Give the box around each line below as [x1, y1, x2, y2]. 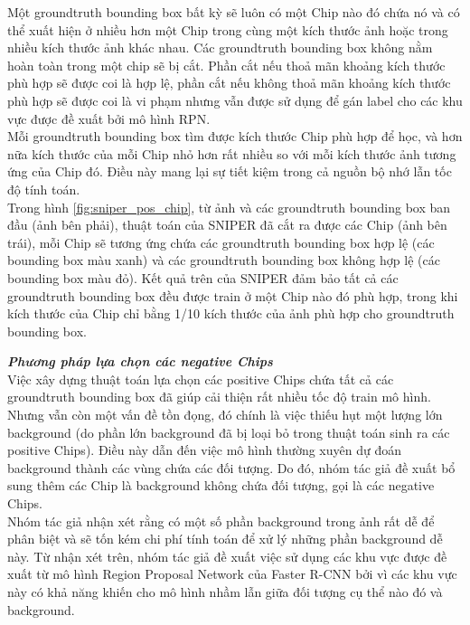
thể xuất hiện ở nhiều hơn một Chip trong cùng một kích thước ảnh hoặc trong [7, 20, 448, 39]
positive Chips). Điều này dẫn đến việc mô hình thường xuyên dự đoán [7, 440, 401, 459]
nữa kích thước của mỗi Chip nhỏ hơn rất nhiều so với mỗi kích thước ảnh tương [7, 144, 456, 163]
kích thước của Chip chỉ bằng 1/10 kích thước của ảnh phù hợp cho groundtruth [7, 304, 455, 323]
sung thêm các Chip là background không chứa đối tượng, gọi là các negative [7, 476, 435, 495]
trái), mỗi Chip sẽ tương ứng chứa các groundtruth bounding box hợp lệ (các [7, 232, 435, 251]
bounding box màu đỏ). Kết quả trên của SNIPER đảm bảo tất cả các [7, 268, 399, 287]
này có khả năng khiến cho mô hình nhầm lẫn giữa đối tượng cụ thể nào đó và [7, 582, 443, 601]
